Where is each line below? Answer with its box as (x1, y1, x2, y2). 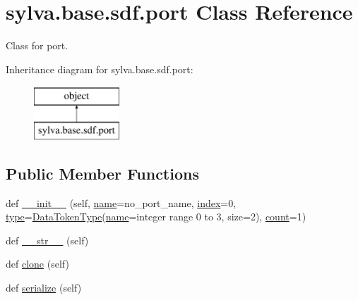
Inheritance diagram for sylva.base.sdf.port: (6, 61, 193, 76)
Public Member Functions (6, 162, 199, 184)
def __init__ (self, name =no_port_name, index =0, (6, 195, 237, 210)
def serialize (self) (6, 280, 82, 295)
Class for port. (6, 38, 68, 53)
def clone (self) (6, 256, 69, 271)
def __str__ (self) (6, 232, 89, 247)
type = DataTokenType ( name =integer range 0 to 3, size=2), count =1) (6, 209, 306, 224)
